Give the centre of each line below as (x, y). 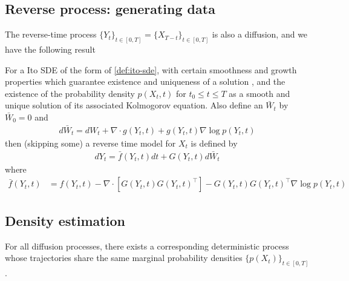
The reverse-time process (51, 34)
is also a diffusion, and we (260, 34)
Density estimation (65, 220)
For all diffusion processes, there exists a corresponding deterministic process (147, 246)
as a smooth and (259, 93)
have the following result (50, 49)
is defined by (214, 143)
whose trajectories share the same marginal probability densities (124, 258)
